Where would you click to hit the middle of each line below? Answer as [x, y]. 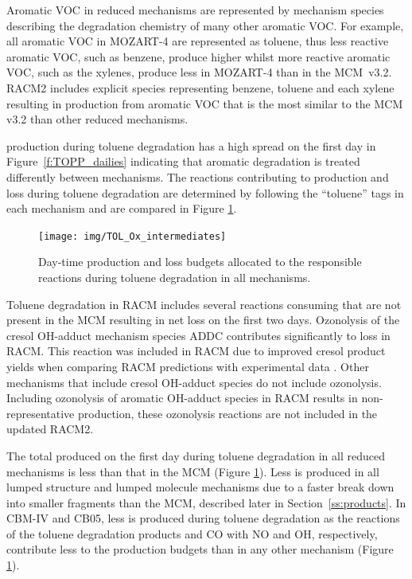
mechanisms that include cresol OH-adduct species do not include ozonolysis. [194, 382]
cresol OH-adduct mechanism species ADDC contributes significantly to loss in [198, 335]
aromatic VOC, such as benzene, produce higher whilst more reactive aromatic [198, 56]
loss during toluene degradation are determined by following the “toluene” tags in [205, 192]
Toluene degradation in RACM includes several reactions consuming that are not [204, 304]
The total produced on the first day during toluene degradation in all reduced [196, 455]
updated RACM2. [50, 429]
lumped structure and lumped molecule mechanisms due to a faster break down [200, 487]
